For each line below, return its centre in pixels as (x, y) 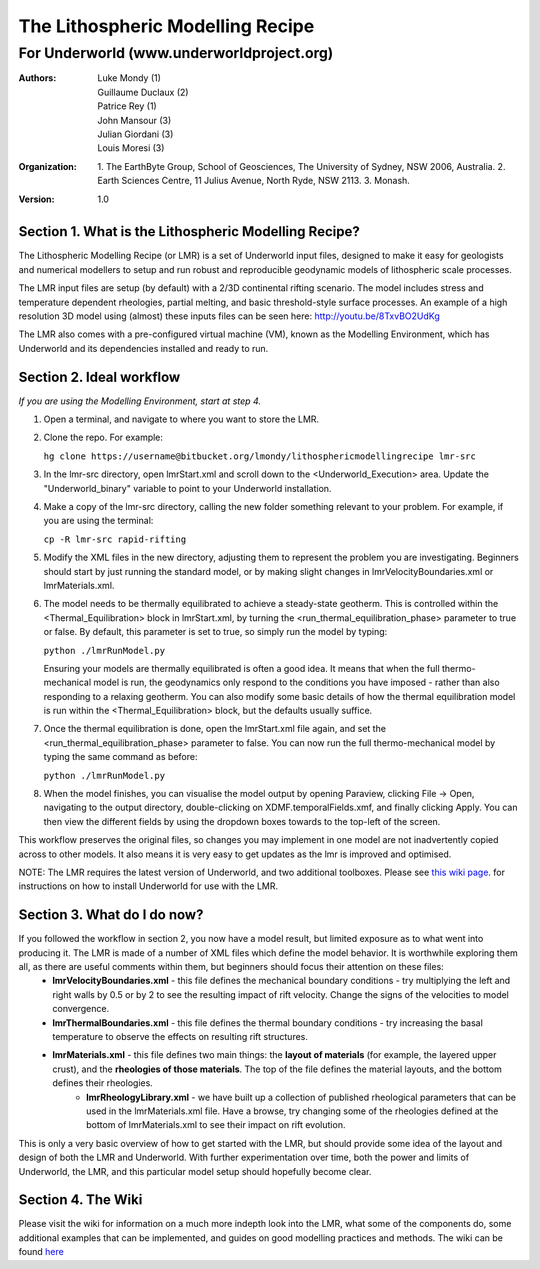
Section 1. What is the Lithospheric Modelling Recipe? (189, 231)
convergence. (81, 1009)
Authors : (37, 78)
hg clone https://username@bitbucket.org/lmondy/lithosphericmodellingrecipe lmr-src (260, 456)
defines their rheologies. (103, 1083)
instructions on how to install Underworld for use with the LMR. (148, 886)
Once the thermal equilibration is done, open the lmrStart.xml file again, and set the (215, 729)
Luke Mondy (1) (129, 78)
